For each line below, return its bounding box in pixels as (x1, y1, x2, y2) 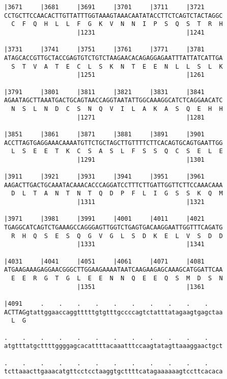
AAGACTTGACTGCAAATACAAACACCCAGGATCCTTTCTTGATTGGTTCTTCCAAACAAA (4, 181, 223, 189)
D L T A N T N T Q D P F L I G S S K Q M (11, 190, 223, 197)
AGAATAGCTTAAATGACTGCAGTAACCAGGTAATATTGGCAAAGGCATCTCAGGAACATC (4, 97, 223, 104)
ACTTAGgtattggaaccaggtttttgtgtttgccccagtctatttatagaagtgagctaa (4, 308, 223, 316)
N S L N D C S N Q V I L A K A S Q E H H (11, 105, 223, 112)
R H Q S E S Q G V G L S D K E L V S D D (11, 232, 223, 240)
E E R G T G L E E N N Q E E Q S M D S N (11, 275, 223, 282)
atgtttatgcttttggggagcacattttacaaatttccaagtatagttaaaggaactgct (4, 342, 223, 350)
